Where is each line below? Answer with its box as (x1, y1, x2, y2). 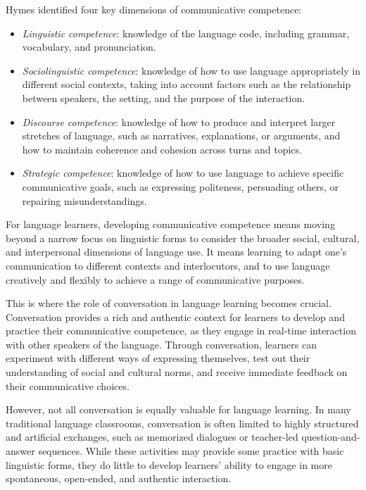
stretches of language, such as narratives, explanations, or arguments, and (22, 128, 341, 143)
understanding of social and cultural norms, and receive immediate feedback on (6, 365, 348, 379)
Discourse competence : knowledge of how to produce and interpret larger (22, 114, 336, 129)
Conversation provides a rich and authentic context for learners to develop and (6, 309, 345, 324)
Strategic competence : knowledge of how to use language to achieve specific (22, 165, 344, 180)
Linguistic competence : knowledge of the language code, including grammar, (22, 25, 350, 40)
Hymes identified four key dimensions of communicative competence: (6, 2, 302, 16)
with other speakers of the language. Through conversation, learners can (6, 337, 317, 351)
